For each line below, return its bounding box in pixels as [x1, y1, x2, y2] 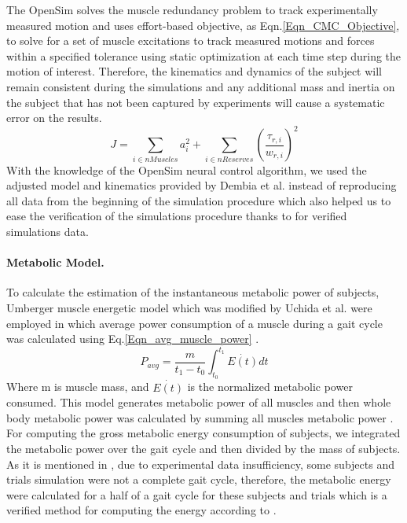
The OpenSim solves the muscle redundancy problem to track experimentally [6, 2, 378, 17]
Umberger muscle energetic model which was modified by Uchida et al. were [6, 299, 372, 315]
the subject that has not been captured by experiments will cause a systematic [6, 94, 385, 110]
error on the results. [6, 109, 102, 126]
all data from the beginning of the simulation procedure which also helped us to [6, 192, 391, 208]
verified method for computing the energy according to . [6, 502, 277, 518]
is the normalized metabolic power [187, 378, 353, 395]
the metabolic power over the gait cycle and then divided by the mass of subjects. [6, 440, 401, 457]
